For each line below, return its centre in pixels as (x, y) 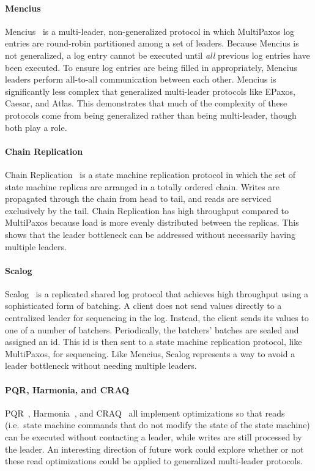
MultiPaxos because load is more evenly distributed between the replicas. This (152, 222)
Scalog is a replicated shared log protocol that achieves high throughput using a (157, 293)
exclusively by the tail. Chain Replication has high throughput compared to (147, 210)
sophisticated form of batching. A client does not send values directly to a (143, 306)
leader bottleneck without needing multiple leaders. (101, 365)
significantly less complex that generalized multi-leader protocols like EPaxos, (150, 91)
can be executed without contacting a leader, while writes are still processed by (154, 437)
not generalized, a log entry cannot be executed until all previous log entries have (157, 55)
